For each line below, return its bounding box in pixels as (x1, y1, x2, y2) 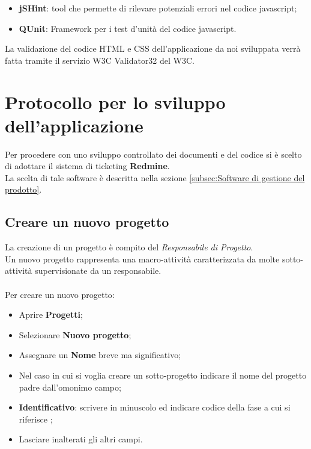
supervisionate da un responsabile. (35, 264, 162, 277)
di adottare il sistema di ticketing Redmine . (5, 159, 170, 172)
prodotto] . (5, 183, 42, 196)
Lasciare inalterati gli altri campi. (19, 433, 143, 445)
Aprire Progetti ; (19, 308, 83, 321)
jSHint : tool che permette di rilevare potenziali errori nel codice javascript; (19, 2, 297, 14)
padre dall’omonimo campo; (19, 380, 121, 393)
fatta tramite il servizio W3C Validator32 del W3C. (5, 54, 195, 66)
